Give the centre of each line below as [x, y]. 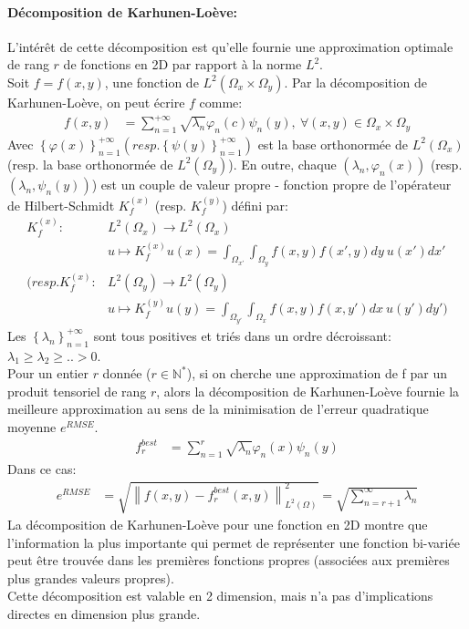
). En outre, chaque [282, 164]
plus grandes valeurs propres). [91, 577]
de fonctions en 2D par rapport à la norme [182, 64]
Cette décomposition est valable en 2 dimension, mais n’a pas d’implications [220, 596]
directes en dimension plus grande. [104, 613]
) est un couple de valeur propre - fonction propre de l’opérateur [271, 184]
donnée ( [127, 373]
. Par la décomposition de [356, 82]
